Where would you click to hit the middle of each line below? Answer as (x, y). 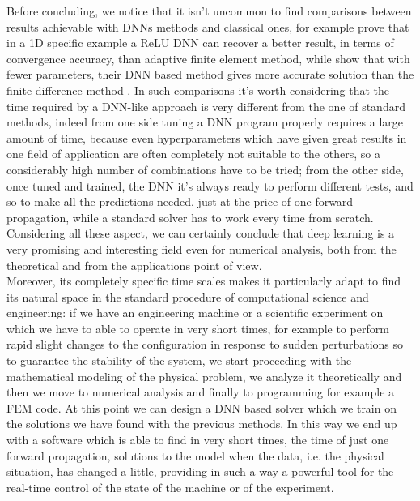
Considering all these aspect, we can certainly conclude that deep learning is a (201, 233)
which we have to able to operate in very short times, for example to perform (198, 328)
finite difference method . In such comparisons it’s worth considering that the (198, 90)
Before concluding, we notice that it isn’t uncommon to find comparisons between (209, 11)
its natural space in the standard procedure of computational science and (188, 296)
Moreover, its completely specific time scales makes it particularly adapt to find (204, 281)
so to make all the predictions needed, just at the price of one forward (180, 201)
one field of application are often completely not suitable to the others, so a (193, 154)
